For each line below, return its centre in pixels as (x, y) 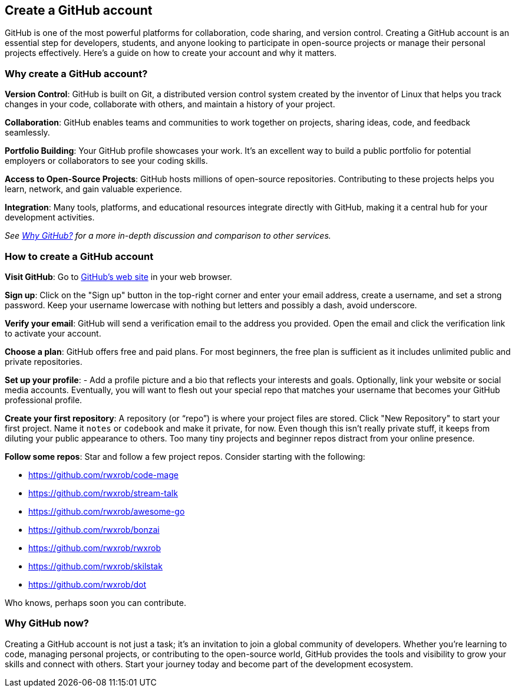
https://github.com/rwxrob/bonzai (94, 529)
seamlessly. (27, 133)
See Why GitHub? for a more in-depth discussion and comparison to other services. (168, 236)
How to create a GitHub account (79, 256)
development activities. (50, 218)
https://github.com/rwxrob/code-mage (103, 474)
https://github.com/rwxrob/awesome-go (107, 511)
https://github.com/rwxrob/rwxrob (95, 548)
